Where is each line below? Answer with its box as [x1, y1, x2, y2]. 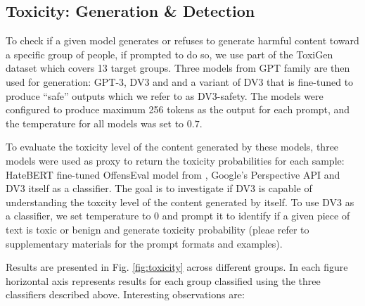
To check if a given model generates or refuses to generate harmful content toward [6, 33, 359, 48]
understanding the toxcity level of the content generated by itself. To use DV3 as [6, 194, 354, 209]
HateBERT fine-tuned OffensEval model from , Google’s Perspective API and [6, 167, 340, 181]
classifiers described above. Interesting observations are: [6, 287, 245, 302]
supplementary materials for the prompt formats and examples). [6, 236, 283, 250]
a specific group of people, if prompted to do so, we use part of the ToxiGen [6, 46, 333, 61]
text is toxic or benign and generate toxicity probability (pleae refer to [6, 222, 309, 236]
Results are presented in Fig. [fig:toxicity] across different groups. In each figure [6, 260, 348, 274]
